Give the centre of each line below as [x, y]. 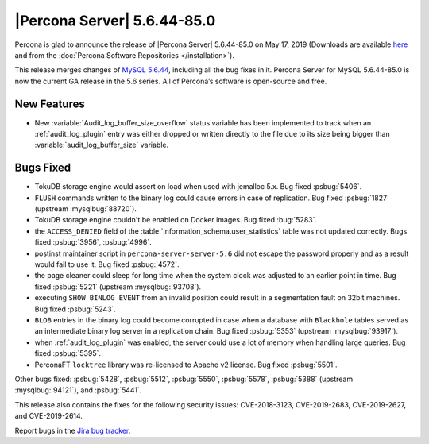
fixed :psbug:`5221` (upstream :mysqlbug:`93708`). [118, 287]
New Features [50, 104]
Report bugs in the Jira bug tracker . [73, 430]
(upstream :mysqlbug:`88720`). [85, 209]
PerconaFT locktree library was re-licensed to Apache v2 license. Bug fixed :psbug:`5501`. [186, 365]
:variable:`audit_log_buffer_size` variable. [102, 145]
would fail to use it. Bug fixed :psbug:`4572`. [107, 264]
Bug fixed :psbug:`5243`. [75, 309]
